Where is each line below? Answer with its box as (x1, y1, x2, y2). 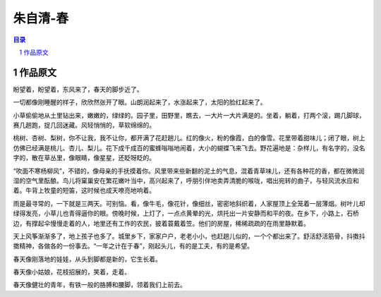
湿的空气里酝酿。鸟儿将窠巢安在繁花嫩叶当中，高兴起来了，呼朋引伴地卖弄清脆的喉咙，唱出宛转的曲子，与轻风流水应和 (13, 176, 359, 185)
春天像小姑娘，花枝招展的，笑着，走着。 (13, 268, 131, 277)
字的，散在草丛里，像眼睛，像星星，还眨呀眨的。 (13, 154, 155, 162)
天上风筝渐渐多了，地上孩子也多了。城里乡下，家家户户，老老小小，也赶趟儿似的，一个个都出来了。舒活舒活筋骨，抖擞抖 (13, 231, 365, 240)
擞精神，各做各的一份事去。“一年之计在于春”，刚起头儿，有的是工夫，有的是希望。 (13, 242, 254, 250)
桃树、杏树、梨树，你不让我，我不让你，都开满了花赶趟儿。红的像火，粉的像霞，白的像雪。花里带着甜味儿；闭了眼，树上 (13, 134, 365, 143)
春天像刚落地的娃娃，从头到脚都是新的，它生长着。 (13, 255, 162, 263)
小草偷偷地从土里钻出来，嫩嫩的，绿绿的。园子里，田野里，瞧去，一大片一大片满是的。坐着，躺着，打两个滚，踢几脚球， (13, 111, 365, 119)
